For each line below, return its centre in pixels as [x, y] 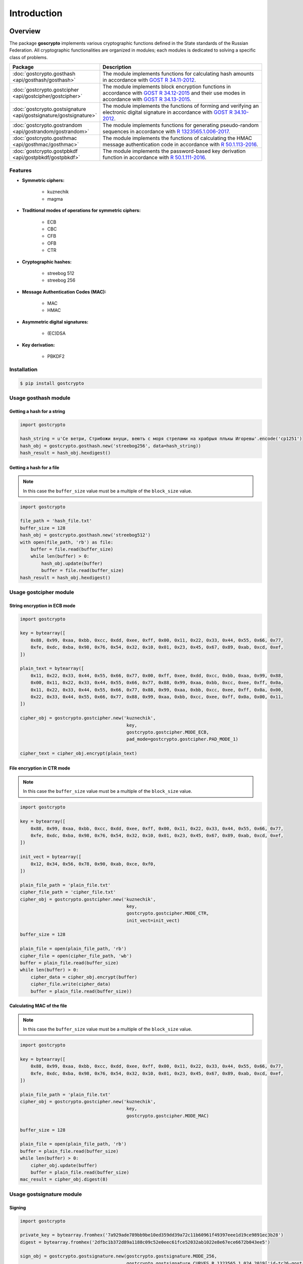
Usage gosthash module [40, 398]
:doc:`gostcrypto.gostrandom [47, 125]
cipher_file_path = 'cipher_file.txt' [68, 892]
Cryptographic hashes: [47, 262]
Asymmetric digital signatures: [55, 322]
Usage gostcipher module [42, 592]
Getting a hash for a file [34, 467]
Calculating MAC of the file [38, 1006]
